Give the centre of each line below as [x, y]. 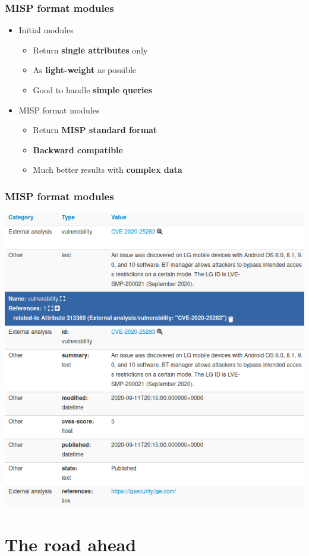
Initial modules [46, 30]
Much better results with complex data [108, 170]
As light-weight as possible [85, 70]
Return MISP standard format [95, 130]
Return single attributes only [90, 50]
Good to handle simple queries [93, 90]
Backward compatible [78, 149]
